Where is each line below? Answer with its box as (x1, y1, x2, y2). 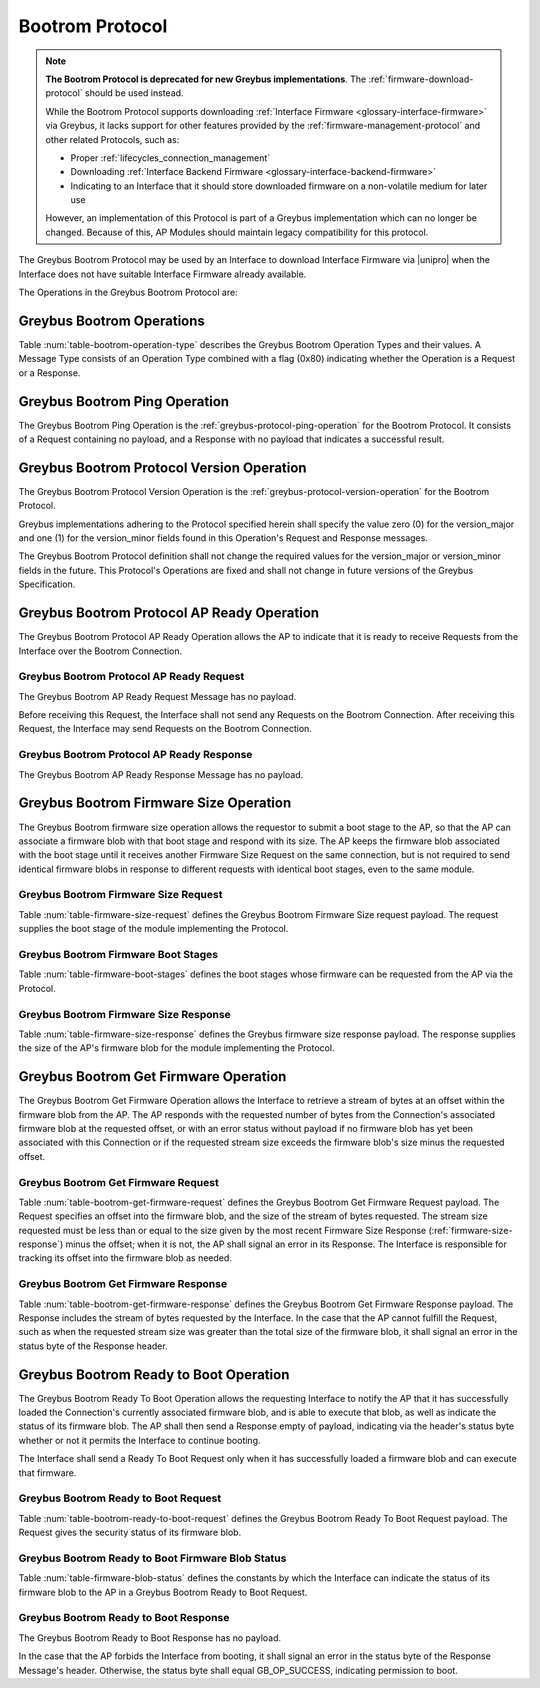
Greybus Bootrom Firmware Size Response (18, 1007, 232, 1021)
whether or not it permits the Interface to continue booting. (18, 1434, 261, 1446)
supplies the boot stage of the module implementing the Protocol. (18, 923, 289, 935)
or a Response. (18, 366, 81, 379)
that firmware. (18, 1466, 77, 1479)
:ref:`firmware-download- (368, 73, 474, 85)
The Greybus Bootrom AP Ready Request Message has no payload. (18, 690, 297, 702)
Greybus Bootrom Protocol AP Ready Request (18, 670, 245, 684)
